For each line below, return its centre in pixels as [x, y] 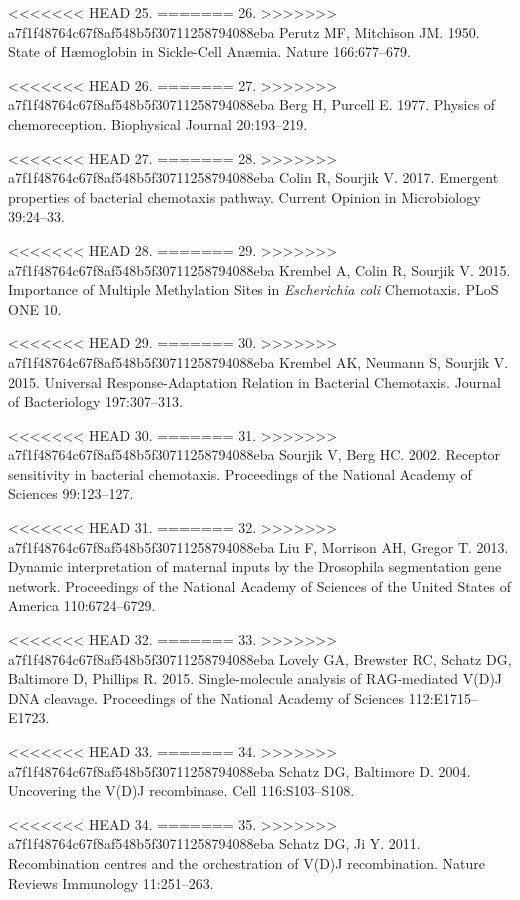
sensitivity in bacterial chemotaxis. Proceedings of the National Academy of [240, 473]
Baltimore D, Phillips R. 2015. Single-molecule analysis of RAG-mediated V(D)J [255, 678]
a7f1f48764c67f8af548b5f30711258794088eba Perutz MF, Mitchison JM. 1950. [244, 31]
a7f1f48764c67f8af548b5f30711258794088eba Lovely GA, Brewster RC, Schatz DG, [260, 658]
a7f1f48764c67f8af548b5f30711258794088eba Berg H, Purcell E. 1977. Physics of [252, 104]
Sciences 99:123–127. [71, 493]
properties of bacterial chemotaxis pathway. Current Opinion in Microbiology [244, 196]
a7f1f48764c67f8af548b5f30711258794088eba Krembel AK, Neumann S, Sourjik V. [258, 361]
